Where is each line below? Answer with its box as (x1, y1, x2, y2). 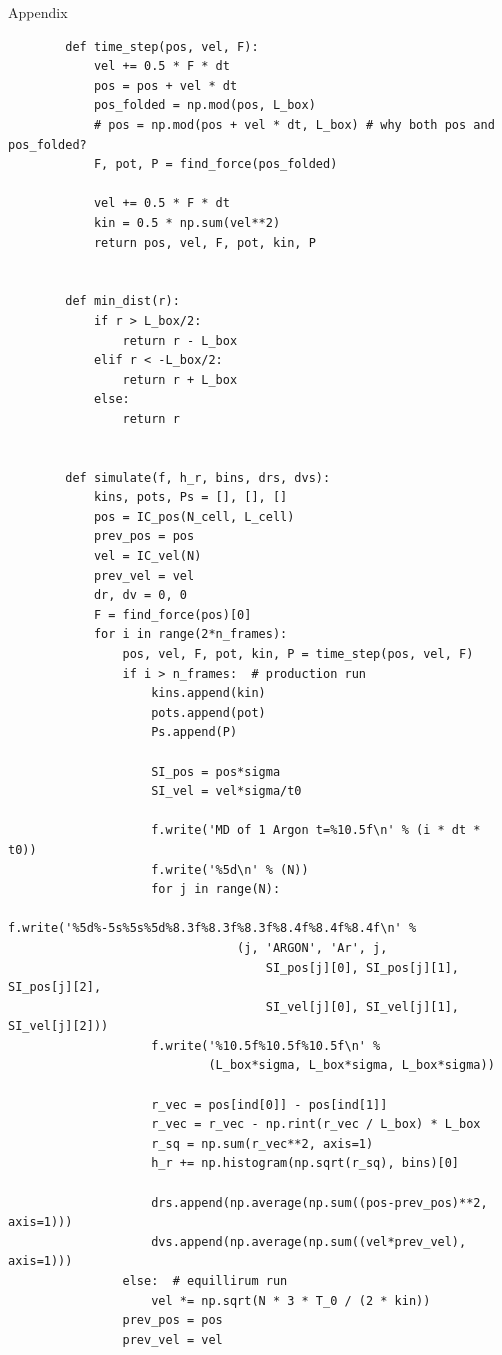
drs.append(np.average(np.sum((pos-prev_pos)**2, (151, 1195, 488, 1210)
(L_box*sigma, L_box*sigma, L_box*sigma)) (208, 1058, 495, 1073)
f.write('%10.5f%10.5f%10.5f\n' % (151, 1038, 381, 1053)
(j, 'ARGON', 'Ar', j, (237, 940, 388, 955)
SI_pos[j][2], (8, 980, 102, 995)
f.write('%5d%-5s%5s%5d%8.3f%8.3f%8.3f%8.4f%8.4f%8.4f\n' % (8, 921, 417, 936)
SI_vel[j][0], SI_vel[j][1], (265, 999, 460, 1014)
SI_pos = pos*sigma (151, 764, 281, 779)
